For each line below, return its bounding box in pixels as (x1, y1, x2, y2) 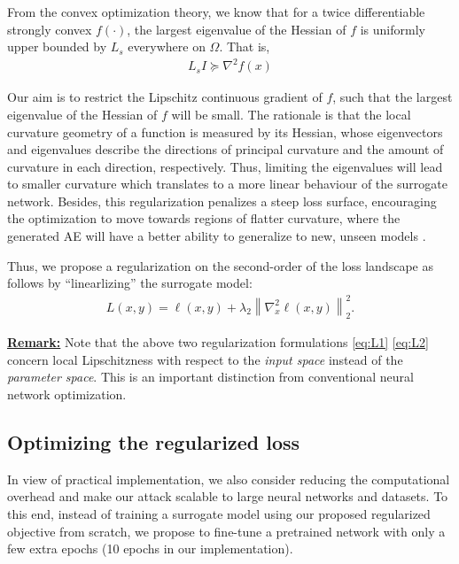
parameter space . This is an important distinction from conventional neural (7, 367, 414, 386)
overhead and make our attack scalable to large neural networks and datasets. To (7, 487, 448, 506)
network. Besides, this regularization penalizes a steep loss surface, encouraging (7, 191, 437, 210)
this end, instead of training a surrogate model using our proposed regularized (7, 504, 431, 522)
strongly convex (7, 19, 92, 38)
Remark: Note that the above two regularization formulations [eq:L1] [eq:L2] (7, 333, 429, 352)
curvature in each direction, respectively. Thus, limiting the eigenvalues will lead (7, 157, 443, 175)
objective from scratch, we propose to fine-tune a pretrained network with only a (7, 522, 446, 540)
